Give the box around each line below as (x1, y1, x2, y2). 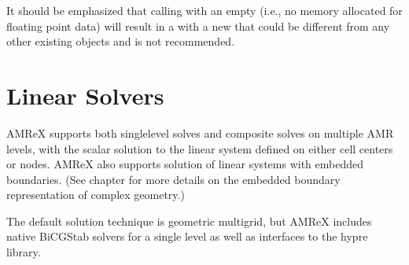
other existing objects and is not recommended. (6, 33, 235, 50)
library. (6, 244, 41, 260)
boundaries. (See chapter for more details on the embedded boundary (6, 171, 341, 187)
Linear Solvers (6, 79, 164, 111)
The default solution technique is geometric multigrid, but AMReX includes (6, 212, 372, 229)
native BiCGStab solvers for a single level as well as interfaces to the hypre (6, 228, 368, 245)
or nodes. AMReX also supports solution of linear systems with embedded (6, 156, 363, 172)
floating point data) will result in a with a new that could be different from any (6, 17, 390, 34)
